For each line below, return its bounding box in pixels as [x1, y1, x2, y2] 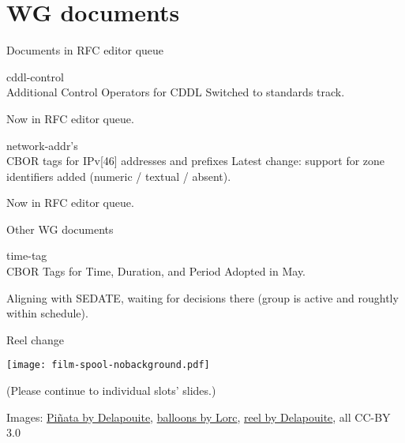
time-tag [6, 247, 47, 264]
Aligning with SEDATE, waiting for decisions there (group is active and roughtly [6, 289, 399, 306]
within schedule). [6, 305, 88, 321]
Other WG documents [6, 220, 114, 237]
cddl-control [6, 68, 64, 84]
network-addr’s [6, 137, 78, 153]
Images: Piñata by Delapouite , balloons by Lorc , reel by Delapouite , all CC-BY [6, 408, 391, 425]
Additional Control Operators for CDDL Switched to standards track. [6, 84, 345, 100]
